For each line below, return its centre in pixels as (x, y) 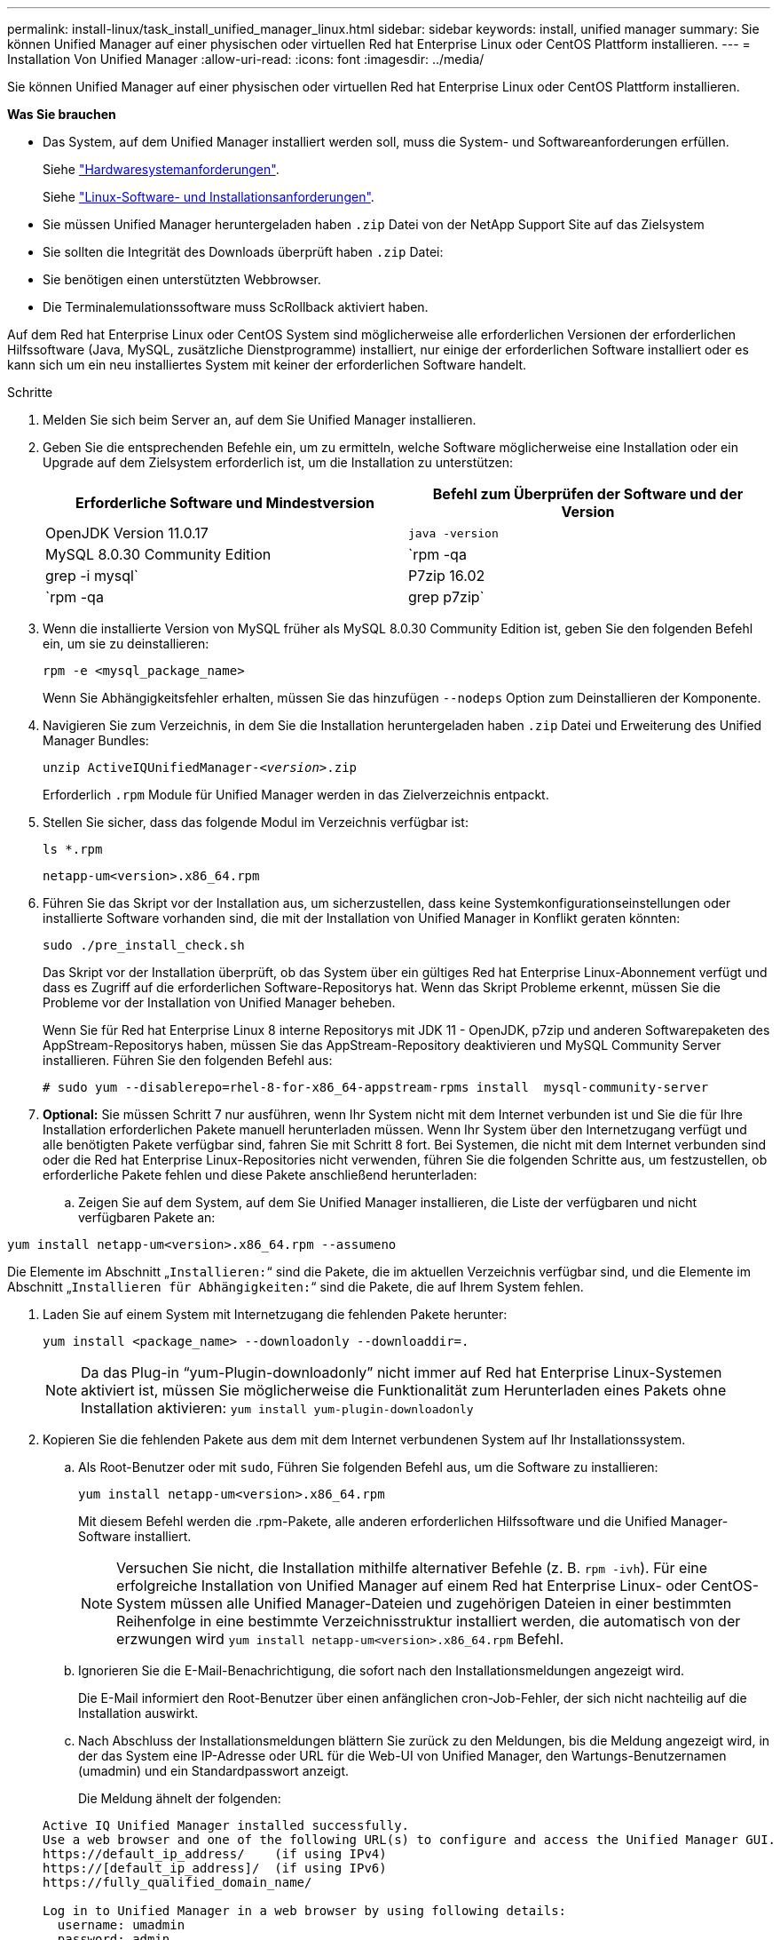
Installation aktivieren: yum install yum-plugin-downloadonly (277, 1408)
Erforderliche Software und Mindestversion (225, 503)
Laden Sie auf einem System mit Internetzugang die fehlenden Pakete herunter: (275, 1314)
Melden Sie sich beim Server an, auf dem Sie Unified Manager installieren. (260, 420)
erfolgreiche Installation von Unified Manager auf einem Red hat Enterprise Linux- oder (407, 1586)
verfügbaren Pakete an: (147, 1217)
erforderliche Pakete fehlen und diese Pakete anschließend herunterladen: (260, 1175)
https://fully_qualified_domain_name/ (177, 1882)
